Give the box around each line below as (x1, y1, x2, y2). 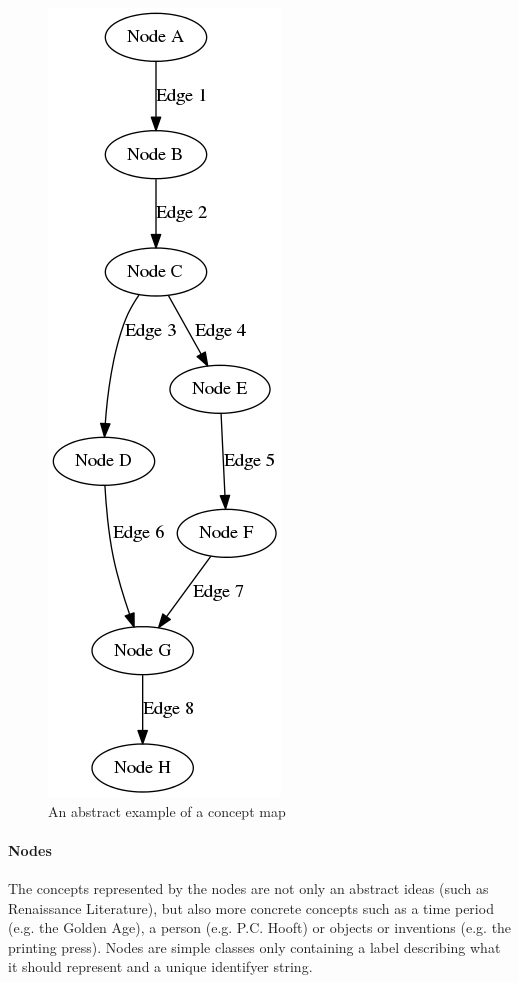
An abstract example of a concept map (48, 800, 286, 821)
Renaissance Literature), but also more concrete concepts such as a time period (8, 897, 494, 918)
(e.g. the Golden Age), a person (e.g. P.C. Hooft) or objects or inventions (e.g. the (8, 917, 512, 938)
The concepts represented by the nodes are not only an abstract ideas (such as (8, 877, 489, 898)
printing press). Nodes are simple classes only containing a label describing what (8, 936, 501, 957)
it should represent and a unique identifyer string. (8, 956, 313, 977)
